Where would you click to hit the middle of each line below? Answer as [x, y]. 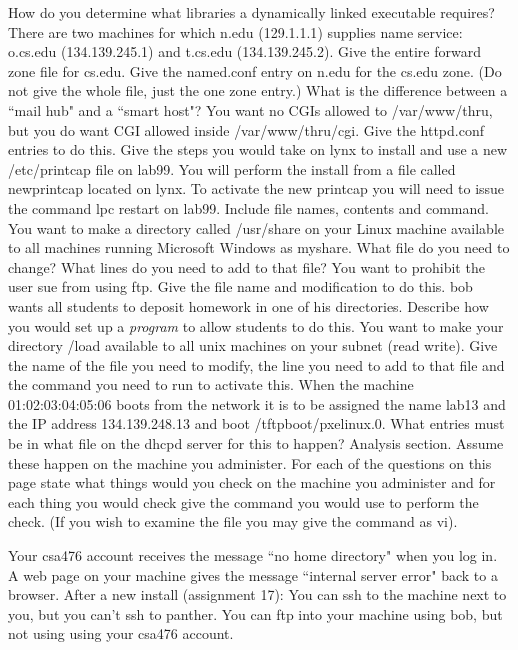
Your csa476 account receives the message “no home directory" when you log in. [253, 555]
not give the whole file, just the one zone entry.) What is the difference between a [258, 90]
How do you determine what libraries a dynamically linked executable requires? [251, 12]
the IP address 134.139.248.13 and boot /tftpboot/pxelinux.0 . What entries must [256, 423]
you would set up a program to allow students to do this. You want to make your [256, 325]
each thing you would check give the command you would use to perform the [243, 501]
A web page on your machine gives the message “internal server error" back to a [253, 574]
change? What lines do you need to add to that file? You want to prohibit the [246, 266]
